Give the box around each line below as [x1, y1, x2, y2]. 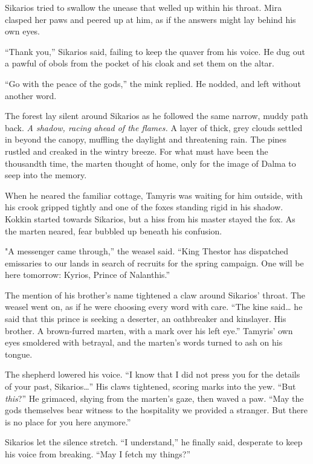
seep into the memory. [5, 169, 87, 181]
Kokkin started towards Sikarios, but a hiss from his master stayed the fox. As [5, 212, 295, 225]
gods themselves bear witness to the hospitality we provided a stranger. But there [5, 404, 308, 416]
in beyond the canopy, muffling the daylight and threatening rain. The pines [5, 133, 287, 146]
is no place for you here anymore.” [5, 415, 131, 428]
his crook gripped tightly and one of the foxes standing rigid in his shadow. [5, 201, 283, 213]
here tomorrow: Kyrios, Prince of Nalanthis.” [5, 268, 170, 281]
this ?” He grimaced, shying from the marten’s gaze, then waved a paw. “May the [5, 391, 304, 404]
